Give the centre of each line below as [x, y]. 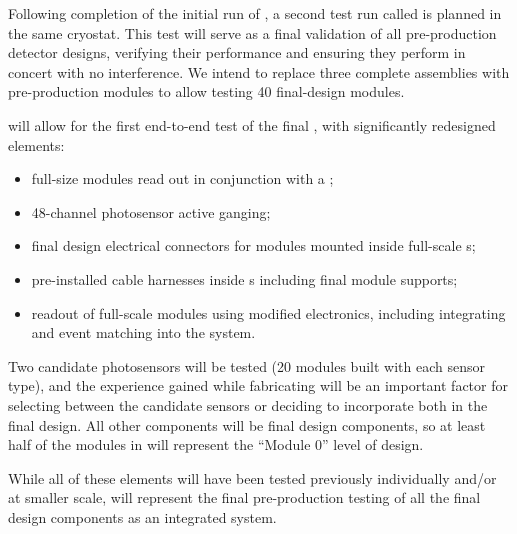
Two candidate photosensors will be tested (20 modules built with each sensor [246, 365]
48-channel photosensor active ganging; [151, 211]
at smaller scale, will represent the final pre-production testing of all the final [244, 497]
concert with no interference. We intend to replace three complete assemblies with [259, 71]
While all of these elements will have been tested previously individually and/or [252, 477]
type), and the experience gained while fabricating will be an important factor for [258, 385]
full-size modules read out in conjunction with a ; [182, 178]
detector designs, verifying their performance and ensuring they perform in [237, 52]
